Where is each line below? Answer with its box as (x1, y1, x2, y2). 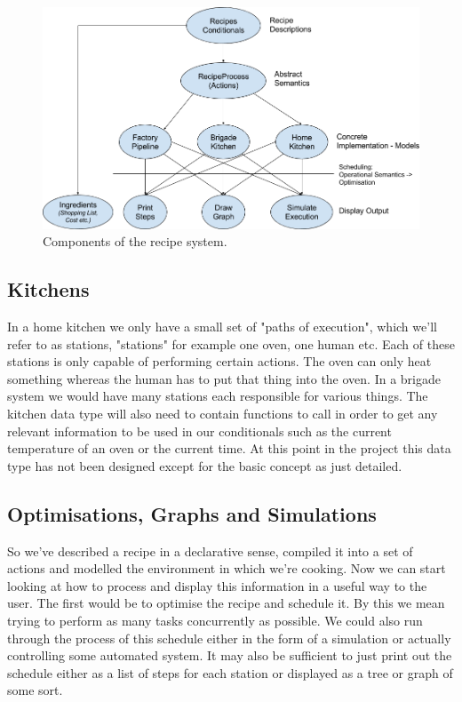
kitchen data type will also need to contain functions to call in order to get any (7, 404, 438, 422)
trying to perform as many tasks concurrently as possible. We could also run (7, 610, 423, 629)
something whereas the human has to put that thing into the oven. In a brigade (7, 369, 441, 387)
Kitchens (7, 275, 90, 303)
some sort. (7, 681, 63, 699)
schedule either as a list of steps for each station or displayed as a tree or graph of (7, 663, 453, 682)
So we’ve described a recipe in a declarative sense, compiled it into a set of (7, 541, 413, 560)
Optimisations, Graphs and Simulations (7, 499, 377, 527)
